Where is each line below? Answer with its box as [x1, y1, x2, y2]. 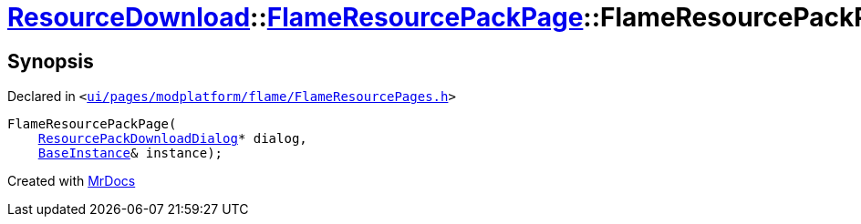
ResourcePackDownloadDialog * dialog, [37, 131, 307, 147]
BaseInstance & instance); [37, 146, 223, 161]
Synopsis [7, 49, 94, 73]
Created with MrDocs [7, 173, 136, 189]
